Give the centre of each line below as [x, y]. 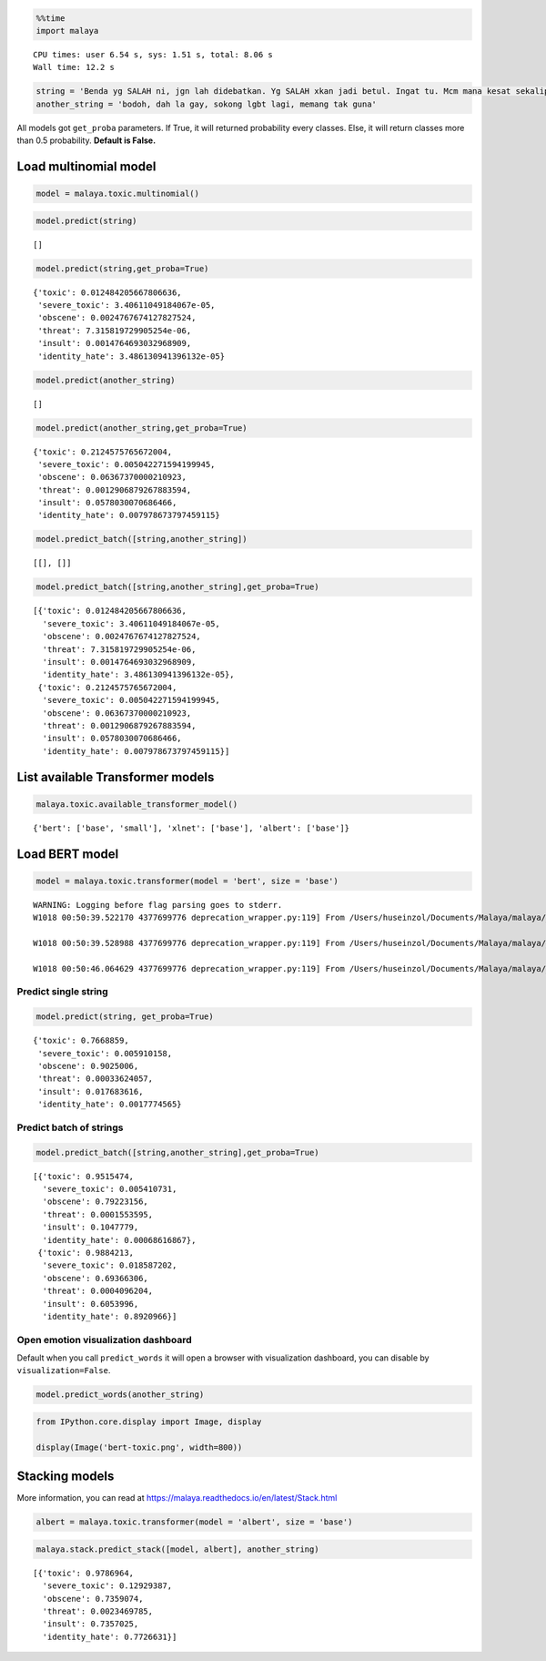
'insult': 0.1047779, [91, 1228]
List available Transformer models [116, 777]
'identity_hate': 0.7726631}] [110, 1636]
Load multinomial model [86, 166]
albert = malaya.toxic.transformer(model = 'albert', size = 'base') [194, 1522]
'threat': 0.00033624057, [96, 1079]
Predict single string [62, 992]
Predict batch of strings [70, 1127]
